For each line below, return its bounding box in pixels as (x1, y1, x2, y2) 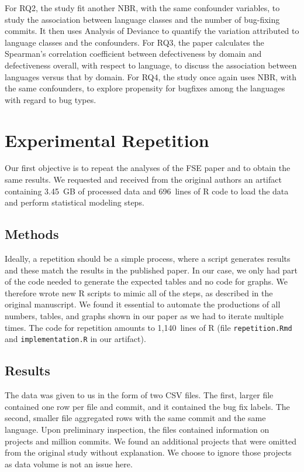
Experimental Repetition (5, 128, 209, 152)
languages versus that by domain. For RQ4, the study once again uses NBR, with (5, 70, 297, 83)
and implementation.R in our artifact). (5, 333, 146, 345)
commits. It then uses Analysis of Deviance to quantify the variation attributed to (5, 25, 299, 37)
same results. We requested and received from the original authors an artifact (5, 173, 282, 186)
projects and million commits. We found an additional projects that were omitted (5, 435, 296, 447)
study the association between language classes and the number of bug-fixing (5, 13, 280, 25)
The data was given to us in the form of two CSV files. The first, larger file (5, 389, 274, 401)
